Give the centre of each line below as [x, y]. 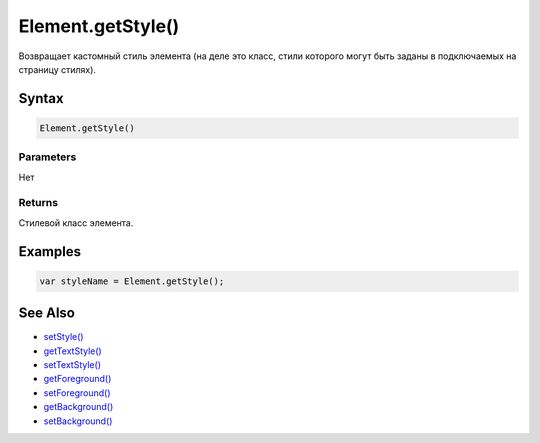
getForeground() [77, 379]
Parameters [47, 157]
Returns [38, 203]
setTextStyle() [72, 365]
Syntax [41, 98]
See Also [46, 313]
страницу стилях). [57, 69]
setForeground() [77, 392]
